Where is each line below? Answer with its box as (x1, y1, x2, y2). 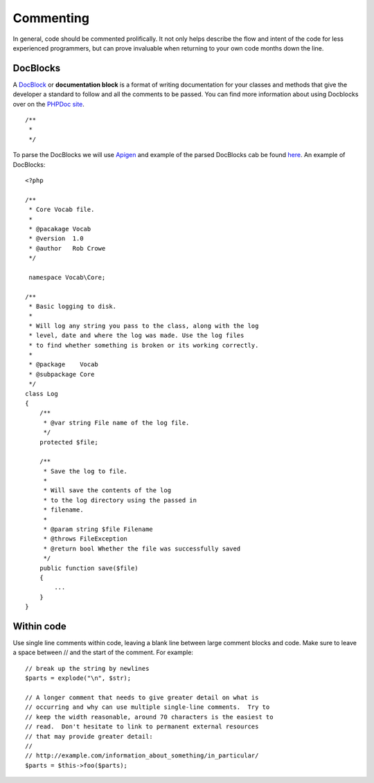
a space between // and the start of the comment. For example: (12, 648, 194, 657)
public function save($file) (39, 564, 139, 572)
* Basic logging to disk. (28, 303, 117, 311)
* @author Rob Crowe (28, 244, 106, 252)
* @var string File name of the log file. (43, 419, 190, 426)
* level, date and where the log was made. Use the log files (28, 332, 244, 339)
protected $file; (39, 438, 98, 446)
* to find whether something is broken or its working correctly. (28, 341, 259, 349)
